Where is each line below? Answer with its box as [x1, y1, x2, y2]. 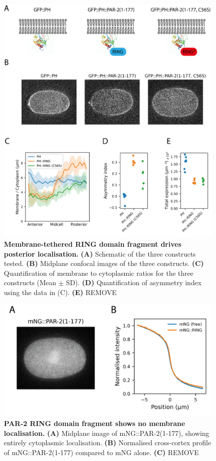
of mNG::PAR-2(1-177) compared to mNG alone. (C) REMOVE [4, 447, 199, 457]
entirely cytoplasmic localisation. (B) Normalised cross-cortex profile [4, 437, 211, 448]
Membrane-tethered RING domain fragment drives [4, 239, 182, 249]
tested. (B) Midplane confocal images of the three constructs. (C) [4, 258, 204, 268]
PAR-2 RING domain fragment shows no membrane [4, 418, 185, 428]
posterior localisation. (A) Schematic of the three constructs [4, 248, 196, 259]
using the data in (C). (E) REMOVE [4, 287, 117, 297]
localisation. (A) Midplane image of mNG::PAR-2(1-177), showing [4, 428, 210, 438]
